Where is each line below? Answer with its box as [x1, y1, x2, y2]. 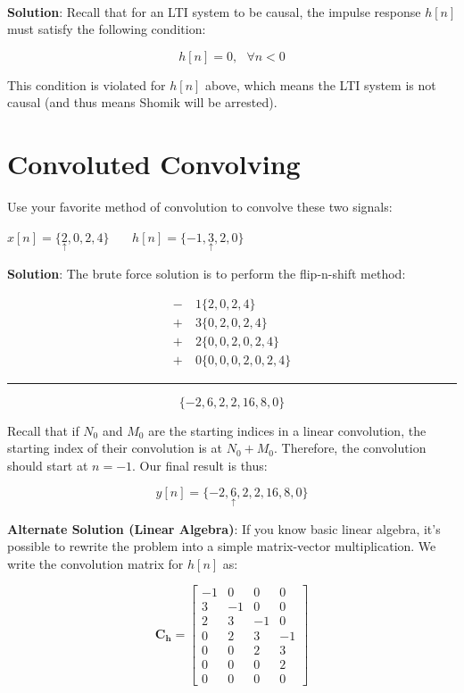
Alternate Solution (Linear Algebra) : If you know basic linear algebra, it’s [7, 519, 441, 538]
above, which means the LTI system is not [205, 75, 436, 94]
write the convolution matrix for [7, 554, 184, 572]
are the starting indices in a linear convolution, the [148, 421, 427, 439]
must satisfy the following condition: [7, 20, 206, 38]
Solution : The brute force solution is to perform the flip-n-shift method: [7, 263, 406, 282]
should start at [7, 455, 88, 474]
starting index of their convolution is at [7, 438, 222, 457]
